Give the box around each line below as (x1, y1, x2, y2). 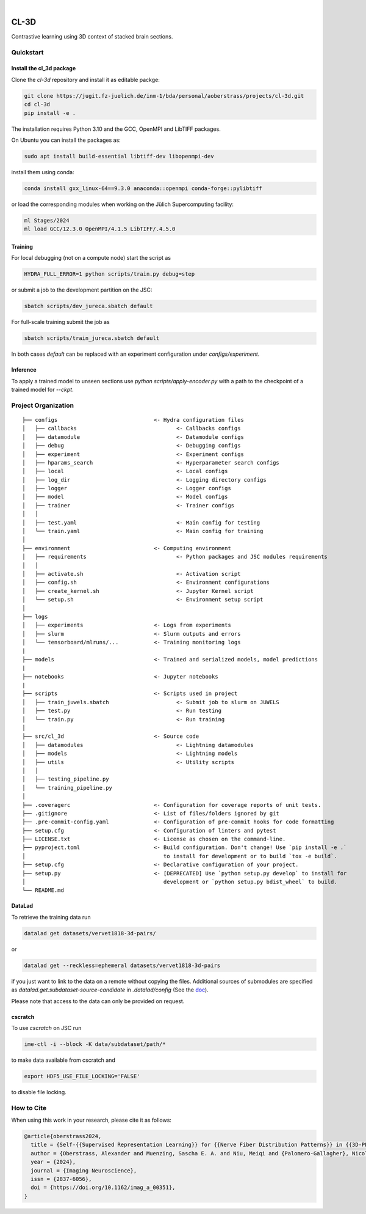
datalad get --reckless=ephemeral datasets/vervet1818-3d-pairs (24, 962, 221, 969)
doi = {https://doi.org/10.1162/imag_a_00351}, (30, 1184, 176, 1191)
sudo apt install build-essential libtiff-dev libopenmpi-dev (24, 153, 214, 160)
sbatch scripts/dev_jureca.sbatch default (24, 303, 153, 310)
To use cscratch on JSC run (11, 1024, 82, 1031)
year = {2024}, (30, 1158, 76, 1166)
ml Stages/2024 (24, 217, 70, 224)
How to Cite (11, 1103, 47, 1112)
